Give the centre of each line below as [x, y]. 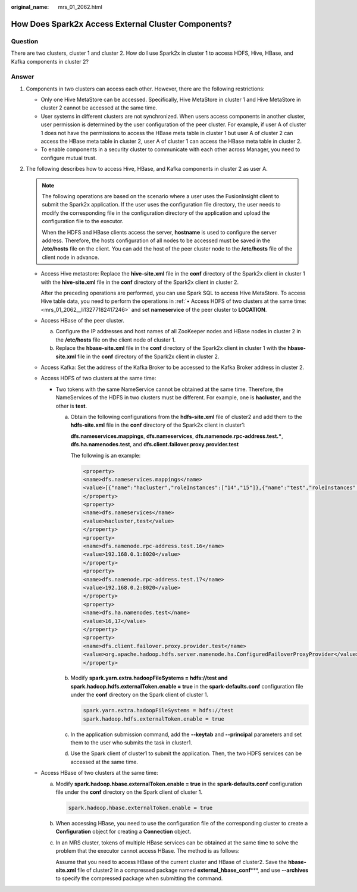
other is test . [71, 406]
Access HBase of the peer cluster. [83, 321]
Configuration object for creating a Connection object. [123, 832]
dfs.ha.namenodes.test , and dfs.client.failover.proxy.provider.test [155, 445]
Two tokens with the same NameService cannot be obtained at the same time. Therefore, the [170, 389]
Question [25, 41]
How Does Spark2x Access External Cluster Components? [121, 24]
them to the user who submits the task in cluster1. [131, 743]
